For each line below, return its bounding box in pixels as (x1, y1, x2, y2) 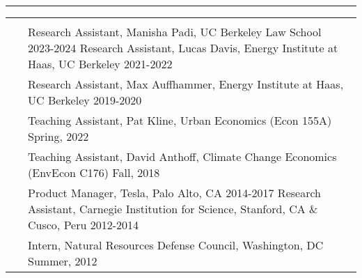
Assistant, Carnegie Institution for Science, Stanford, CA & (28, 201, 318, 217)
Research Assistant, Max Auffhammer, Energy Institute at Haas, (28, 76, 344, 92)
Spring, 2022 (28, 128, 89, 144)
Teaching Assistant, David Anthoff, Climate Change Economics (28, 148, 337, 164)
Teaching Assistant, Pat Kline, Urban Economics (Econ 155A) (28, 112, 332, 128)
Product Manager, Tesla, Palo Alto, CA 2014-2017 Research (28, 185, 321, 201)
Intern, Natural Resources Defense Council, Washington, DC (28, 237, 324, 253)
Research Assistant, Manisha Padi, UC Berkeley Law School (28, 24, 322, 40)
